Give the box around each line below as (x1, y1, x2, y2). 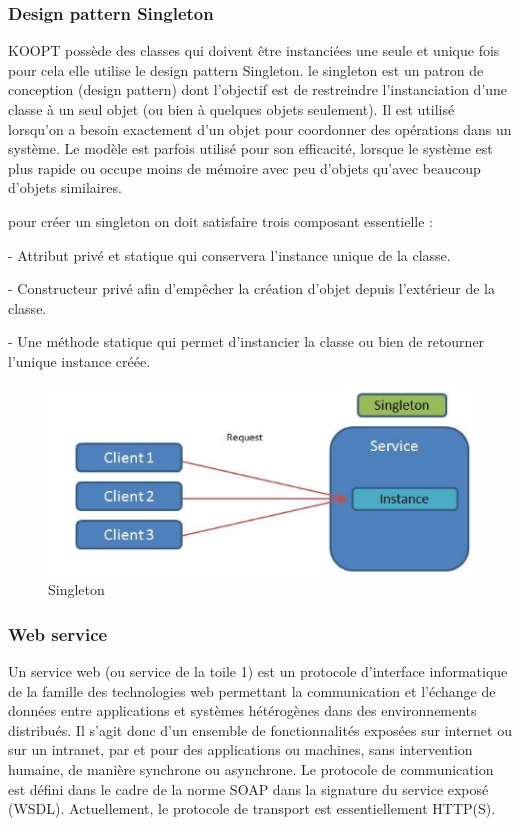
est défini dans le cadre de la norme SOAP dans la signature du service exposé (8, 778, 489, 799)
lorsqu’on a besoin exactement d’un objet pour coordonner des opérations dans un (8, 118, 512, 139)
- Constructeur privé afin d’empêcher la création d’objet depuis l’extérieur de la (8, 278, 495, 299)
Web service (8, 621, 108, 646)
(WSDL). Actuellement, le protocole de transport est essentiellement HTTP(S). (8, 798, 496, 819)
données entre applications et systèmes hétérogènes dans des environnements (8, 700, 477, 721)
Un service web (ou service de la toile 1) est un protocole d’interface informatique (8, 660, 508, 681)
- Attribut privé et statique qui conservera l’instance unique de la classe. (8, 244, 451, 265)
